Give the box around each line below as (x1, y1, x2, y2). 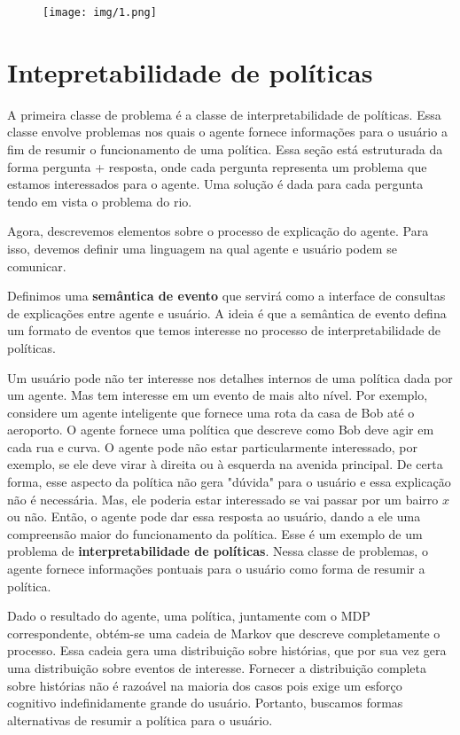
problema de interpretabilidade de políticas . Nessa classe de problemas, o (7, 542, 428, 560)
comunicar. (7, 256, 66, 275)
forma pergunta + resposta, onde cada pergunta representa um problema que (7, 157, 427, 176)
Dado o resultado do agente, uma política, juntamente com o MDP (7, 606, 370, 625)
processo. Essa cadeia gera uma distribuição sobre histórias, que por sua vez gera (7, 641, 447, 660)
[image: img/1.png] (43, 6, 157, 19)
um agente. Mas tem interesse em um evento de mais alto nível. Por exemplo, (7, 386, 428, 404)
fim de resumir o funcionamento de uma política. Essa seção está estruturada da (7, 139, 443, 158)
